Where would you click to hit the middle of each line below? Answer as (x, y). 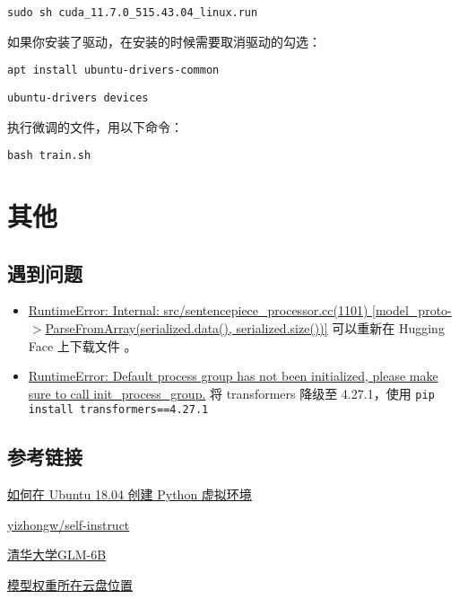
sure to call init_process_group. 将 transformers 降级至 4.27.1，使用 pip (231, 393)
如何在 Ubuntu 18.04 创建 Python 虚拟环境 (130, 494)
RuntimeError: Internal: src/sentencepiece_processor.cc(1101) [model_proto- (240, 310)
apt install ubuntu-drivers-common (113, 70)
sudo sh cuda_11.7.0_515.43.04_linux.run (133, 13)
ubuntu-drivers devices (78, 97)
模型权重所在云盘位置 (70, 585)
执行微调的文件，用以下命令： (95, 126)
